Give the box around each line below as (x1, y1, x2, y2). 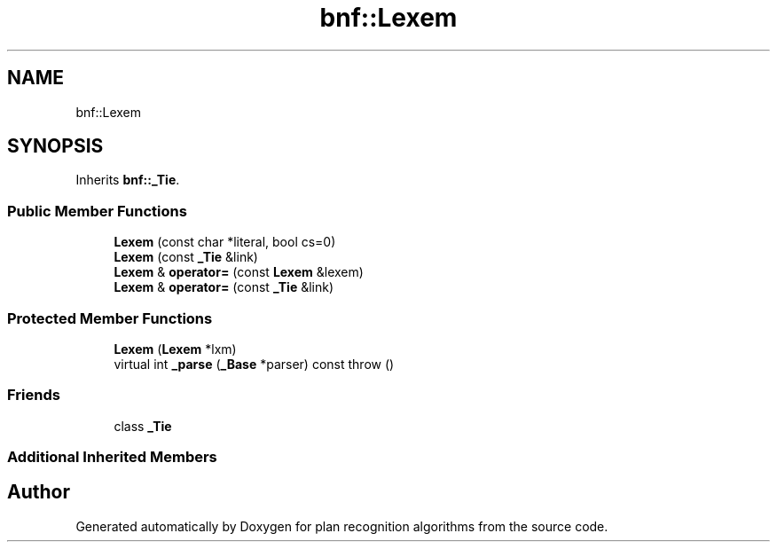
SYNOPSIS (7, 135, 104, 158)
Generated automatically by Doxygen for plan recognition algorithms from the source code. (75, 518, 608, 534)
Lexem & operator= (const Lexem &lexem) (114, 264, 364, 280)
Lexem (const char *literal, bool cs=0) (114, 234, 336, 250)
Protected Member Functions (7, 309, 213, 327)
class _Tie (114, 418, 172, 434)
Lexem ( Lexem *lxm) (114, 341, 237, 357)
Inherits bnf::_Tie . (75, 172, 180, 188)
